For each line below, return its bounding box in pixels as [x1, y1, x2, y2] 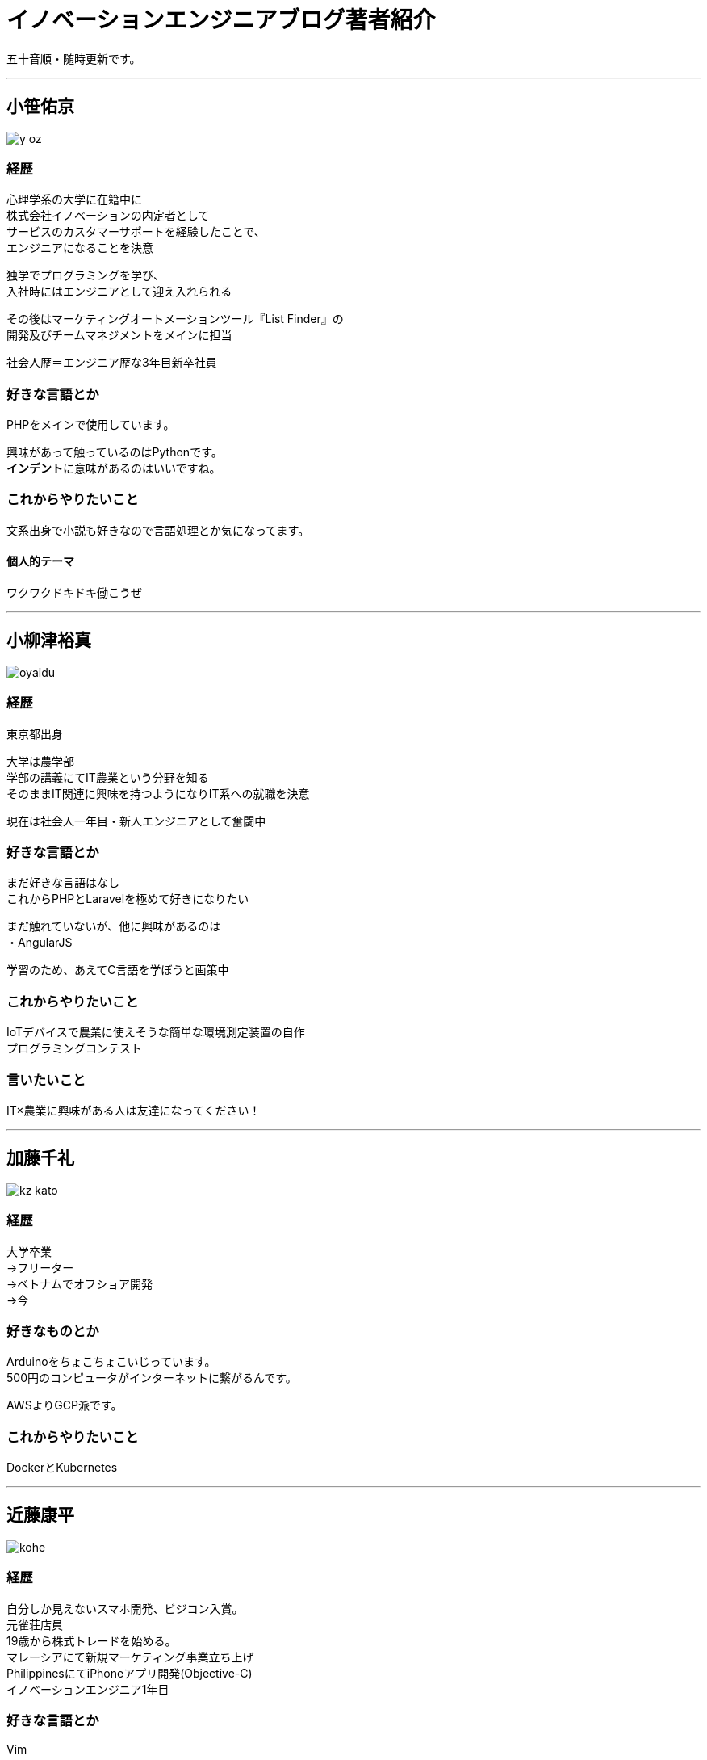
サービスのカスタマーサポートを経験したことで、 [6, 225, 266, 239]
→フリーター [6, 1260, 74, 1275]
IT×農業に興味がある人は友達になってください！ [6, 1103, 261, 1117]
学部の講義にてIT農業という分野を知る [6, 770, 209, 784]
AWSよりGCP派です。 [6, 1398, 123, 1413]
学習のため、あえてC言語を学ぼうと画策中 [6, 963, 229, 977]
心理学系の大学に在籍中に [6, 192, 142, 207]
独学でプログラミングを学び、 [6, 268, 165, 283]
